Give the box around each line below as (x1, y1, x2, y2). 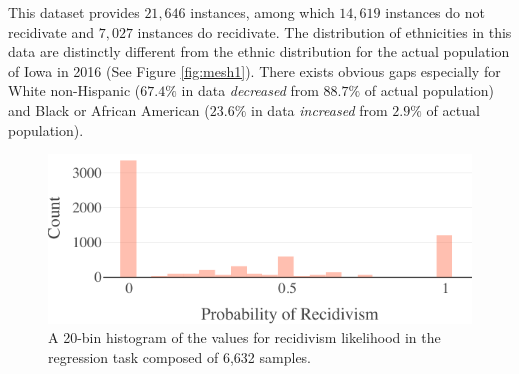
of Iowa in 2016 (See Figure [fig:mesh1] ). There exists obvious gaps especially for (8, 60, 501, 81)
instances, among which (190, 2, 335, 22)
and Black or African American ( (8, 99, 210, 120)
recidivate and (8, 21, 94, 42)
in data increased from (251, 99, 388, 120)
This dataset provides (8, 2, 140, 22)
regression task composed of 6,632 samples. (48, 346, 312, 367)
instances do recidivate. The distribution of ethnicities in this (137, 21, 512, 42)
